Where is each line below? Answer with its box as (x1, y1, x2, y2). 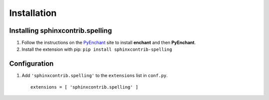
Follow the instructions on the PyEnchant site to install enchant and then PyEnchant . (21, 40, 196, 46)
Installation (9, 7, 57, 18)
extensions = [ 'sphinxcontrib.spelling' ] (30, 84, 138, 90)
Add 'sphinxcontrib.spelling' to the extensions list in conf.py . (21, 73, 168, 79)
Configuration (9, 60, 54, 68)
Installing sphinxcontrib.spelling (9, 26, 112, 35)
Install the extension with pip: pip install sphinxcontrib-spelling (21, 46, 172, 52)
